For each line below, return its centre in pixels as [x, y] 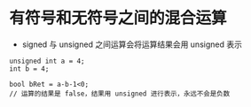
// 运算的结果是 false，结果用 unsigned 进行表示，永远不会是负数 [120, 94]
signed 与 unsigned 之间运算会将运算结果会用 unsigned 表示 [132, 44]
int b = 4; [29, 69]
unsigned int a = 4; [47, 61]
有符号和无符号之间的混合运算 [118, 18]
